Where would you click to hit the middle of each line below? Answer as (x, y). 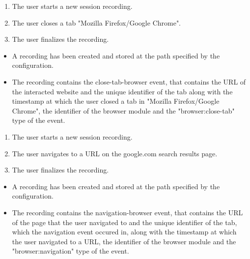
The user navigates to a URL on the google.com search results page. (115, 153)
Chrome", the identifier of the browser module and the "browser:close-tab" (123, 110)
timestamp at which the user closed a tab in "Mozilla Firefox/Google (116, 101)
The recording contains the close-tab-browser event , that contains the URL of (129, 81)
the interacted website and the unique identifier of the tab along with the (122, 91)
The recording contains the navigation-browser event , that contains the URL (127, 212)
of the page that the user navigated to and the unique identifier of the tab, (125, 222)
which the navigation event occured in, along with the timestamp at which (124, 232)
